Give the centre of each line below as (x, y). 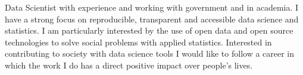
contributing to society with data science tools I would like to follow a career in (150, 53)
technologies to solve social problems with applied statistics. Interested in (138, 42)
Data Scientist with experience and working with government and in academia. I (152, 7)
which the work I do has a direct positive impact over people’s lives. (129, 65)
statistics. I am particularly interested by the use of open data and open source (149, 30)
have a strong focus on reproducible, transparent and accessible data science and (152, 19)
